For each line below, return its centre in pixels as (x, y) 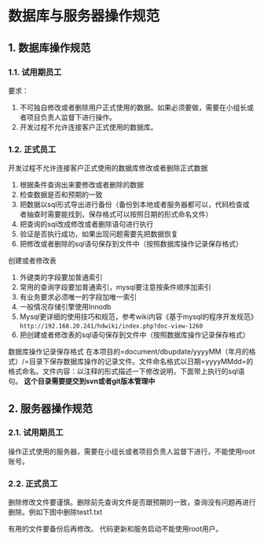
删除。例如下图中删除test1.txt (55, 512)
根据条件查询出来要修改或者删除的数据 (81, 185)
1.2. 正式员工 (32, 149)
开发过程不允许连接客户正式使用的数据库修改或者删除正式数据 (108, 168)
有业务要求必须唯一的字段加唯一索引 (78, 297)
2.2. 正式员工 (33, 484)
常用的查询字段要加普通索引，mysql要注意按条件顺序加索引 (115, 287)
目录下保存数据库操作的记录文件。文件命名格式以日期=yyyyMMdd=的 (141, 361)
